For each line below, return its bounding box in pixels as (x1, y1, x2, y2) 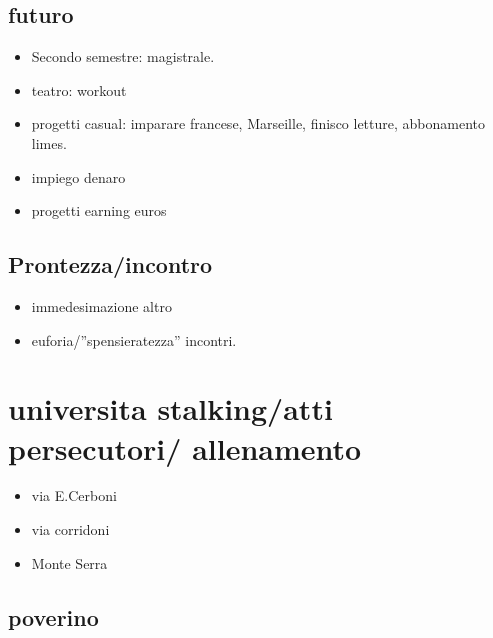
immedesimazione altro (31, 295, 172, 316)
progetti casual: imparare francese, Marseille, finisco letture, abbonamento (31, 113, 486, 134)
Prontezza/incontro (8, 249, 213, 280)
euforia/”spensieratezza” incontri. (31, 329, 237, 350)
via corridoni (31, 519, 110, 540)
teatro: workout (31, 79, 127, 100)
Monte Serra (31, 552, 108, 573)
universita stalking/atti (8, 388, 333, 429)
